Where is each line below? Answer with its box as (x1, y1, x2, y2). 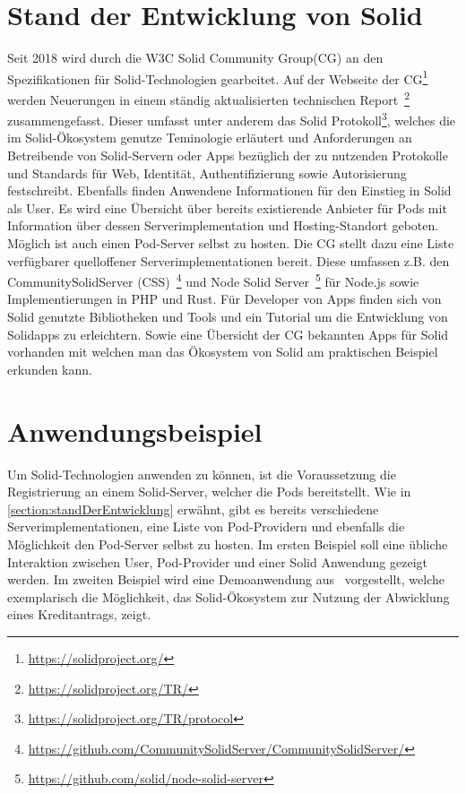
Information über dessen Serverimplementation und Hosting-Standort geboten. (7, 216, 439, 235)
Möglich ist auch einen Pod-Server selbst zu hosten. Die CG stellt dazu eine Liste (7, 234, 454, 253)
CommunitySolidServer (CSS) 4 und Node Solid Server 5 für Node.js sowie (7, 270, 419, 290)
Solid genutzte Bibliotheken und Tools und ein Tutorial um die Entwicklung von (7, 307, 448, 326)
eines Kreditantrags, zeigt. (7, 605, 151, 624)
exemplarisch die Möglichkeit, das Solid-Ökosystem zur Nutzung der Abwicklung (7, 587, 450, 606)
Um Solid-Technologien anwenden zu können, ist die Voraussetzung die (7, 464, 396, 483)
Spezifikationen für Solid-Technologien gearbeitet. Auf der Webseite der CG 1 (7, 66, 428, 88)
